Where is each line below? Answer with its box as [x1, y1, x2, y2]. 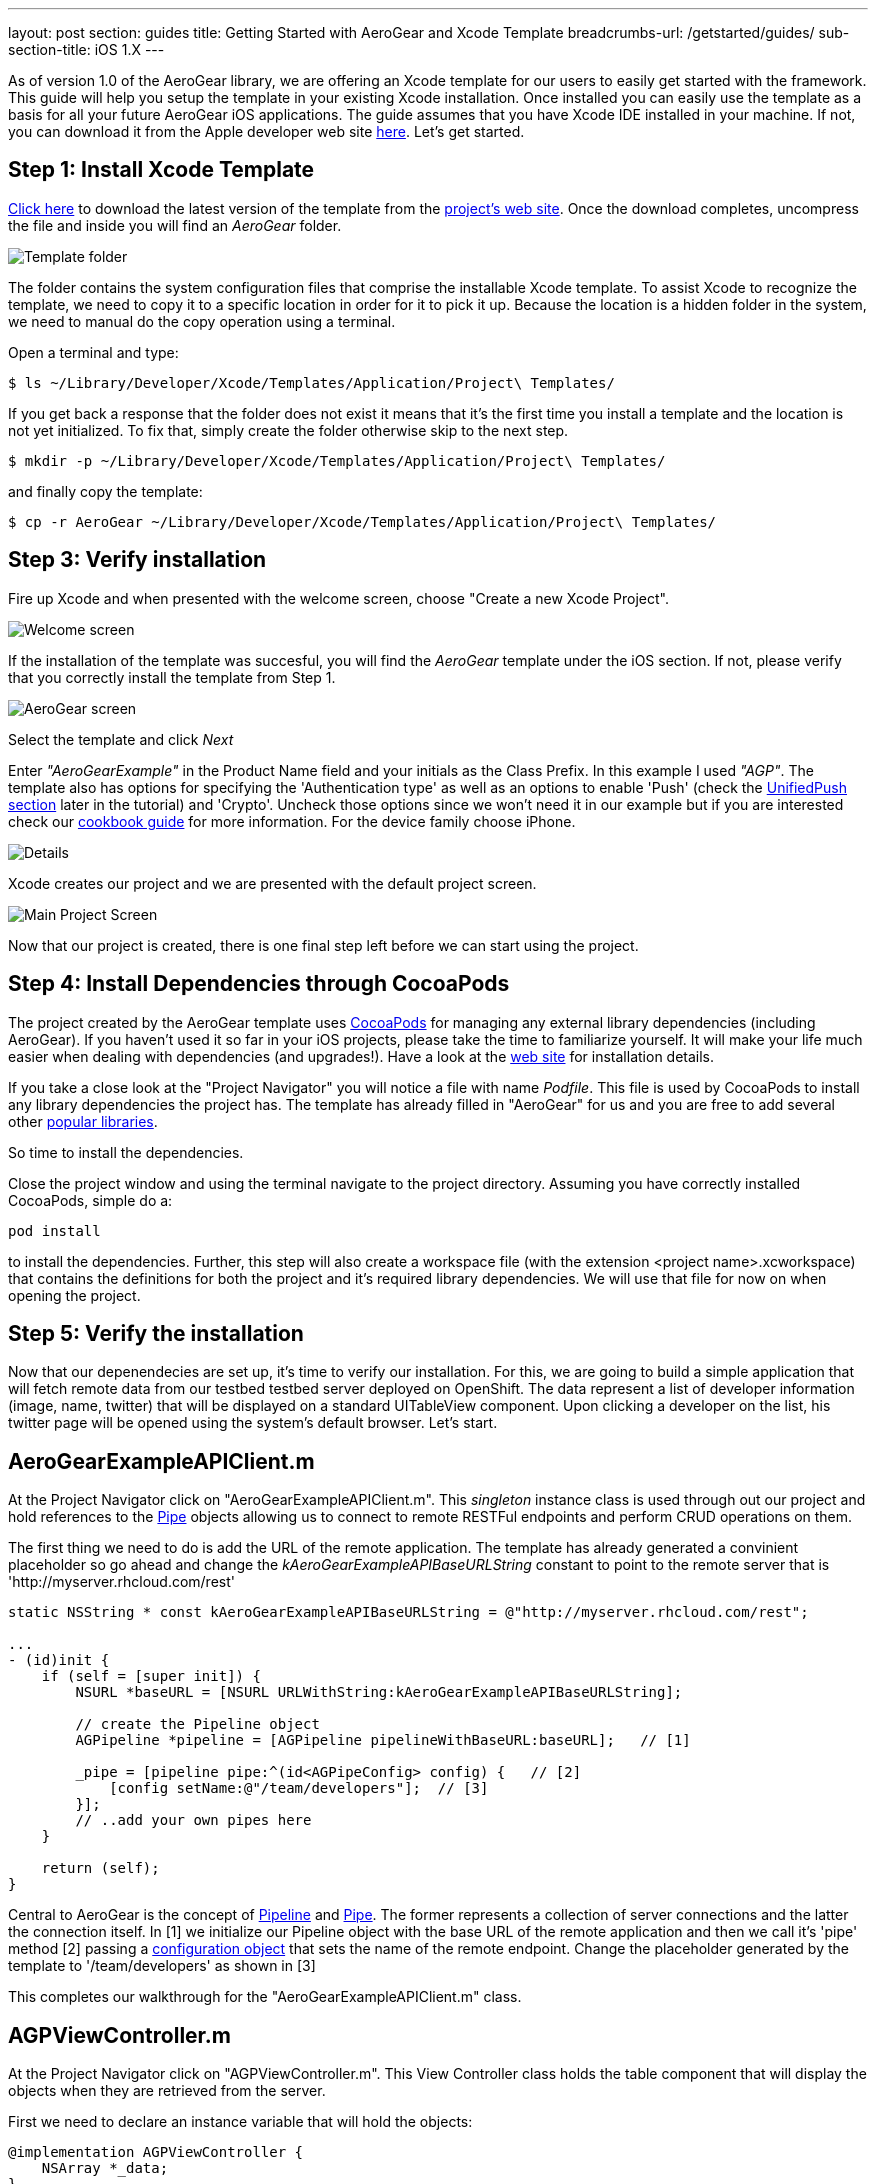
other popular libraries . [8, 1112, 158, 1130]
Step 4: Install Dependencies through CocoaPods [8, 971, 510, 997]
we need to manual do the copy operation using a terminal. [8, 312, 396, 330]
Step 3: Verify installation [8, 547, 267, 573]
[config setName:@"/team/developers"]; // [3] [109, 1780, 489, 1797]
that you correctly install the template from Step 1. [8, 668, 336, 686]
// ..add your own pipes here [75, 1812, 312, 1829]
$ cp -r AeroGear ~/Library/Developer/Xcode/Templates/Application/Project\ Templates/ [8, 513, 717, 530]
